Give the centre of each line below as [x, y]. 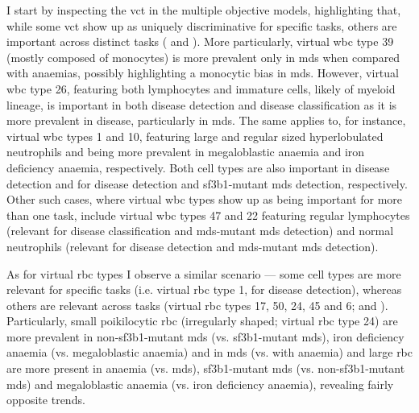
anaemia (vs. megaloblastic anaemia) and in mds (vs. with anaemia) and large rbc [210, 352]
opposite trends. [46, 400]
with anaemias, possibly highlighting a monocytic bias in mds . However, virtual [203, 73]
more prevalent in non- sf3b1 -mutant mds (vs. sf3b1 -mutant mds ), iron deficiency [205, 336]
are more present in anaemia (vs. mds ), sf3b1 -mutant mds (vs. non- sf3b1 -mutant [206, 368]
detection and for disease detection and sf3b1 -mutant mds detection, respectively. [207, 183]
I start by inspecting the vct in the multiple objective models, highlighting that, [204, 10]
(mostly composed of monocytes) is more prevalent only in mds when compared [203, 57]
